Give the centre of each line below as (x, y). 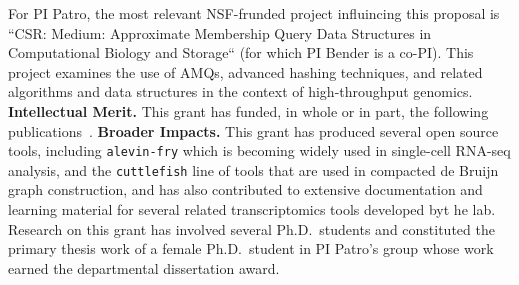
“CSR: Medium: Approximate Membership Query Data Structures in (220, 32)
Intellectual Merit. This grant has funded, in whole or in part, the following (248, 110)
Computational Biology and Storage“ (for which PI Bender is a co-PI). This (241, 52)
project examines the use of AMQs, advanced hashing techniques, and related (245, 71)
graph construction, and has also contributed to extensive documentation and (245, 189)
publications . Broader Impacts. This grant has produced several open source (253, 130)
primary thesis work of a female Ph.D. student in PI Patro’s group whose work (251, 248)
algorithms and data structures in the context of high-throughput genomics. (240, 91)
